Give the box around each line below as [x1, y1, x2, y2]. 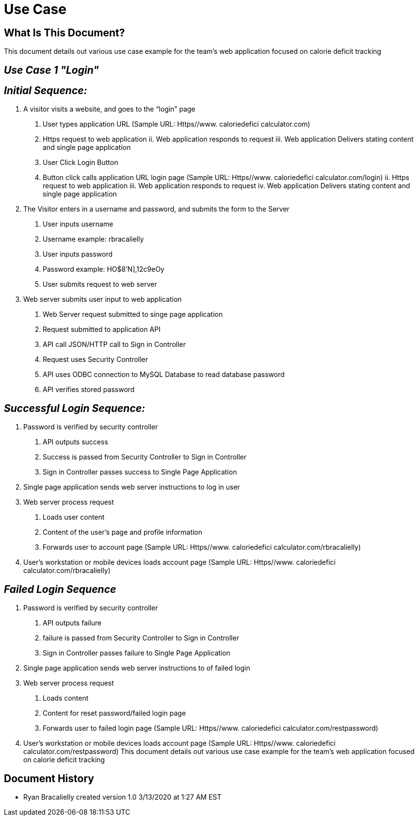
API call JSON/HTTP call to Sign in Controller [43, 340, 186, 349]
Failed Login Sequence [4, 583, 116, 595]
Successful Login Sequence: [4, 402, 145, 414]
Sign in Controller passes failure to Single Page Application [43, 649, 230, 657]
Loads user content [43, 513, 105, 522]
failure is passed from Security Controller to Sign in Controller [43, 634, 240, 642]
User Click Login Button [43, 158, 118, 167]
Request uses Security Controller [43, 355, 148, 364]
